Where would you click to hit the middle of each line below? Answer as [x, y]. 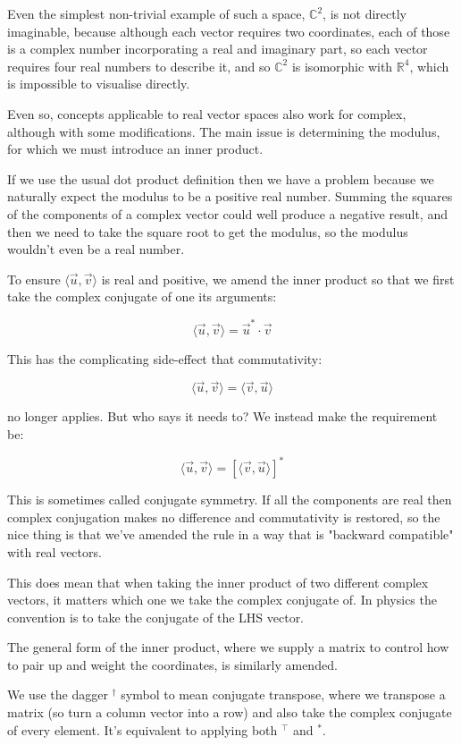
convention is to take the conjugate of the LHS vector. [156, 617]
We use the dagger [58, 694]
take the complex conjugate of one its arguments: [142, 296]
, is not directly [365, 13]
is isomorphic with [342, 66]
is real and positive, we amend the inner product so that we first [278, 279]
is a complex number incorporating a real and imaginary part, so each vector [218, 49]
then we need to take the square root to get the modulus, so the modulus [208, 231]
